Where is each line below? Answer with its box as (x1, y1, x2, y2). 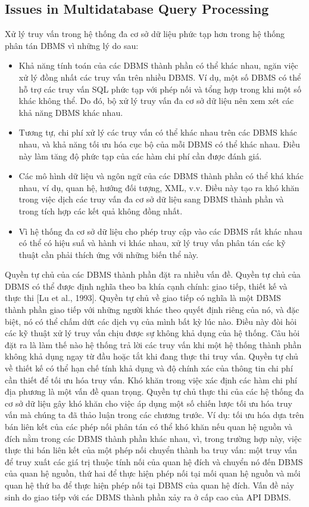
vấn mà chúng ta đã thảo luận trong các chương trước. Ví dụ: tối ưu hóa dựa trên (5, 408, 304, 421)
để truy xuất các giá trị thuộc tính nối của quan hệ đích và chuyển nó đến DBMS (5, 455, 303, 468)
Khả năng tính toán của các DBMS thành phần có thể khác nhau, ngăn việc (18, 59, 298, 72)
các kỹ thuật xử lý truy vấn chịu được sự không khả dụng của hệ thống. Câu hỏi (5, 327, 300, 339)
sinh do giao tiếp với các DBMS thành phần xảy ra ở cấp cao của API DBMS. (5, 490, 291, 503)
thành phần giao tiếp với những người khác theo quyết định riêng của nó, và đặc (5, 303, 299, 316)
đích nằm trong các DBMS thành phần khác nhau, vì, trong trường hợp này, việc (5, 432, 302, 444)
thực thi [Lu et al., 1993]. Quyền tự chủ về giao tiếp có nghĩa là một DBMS (5, 291, 281, 304)
